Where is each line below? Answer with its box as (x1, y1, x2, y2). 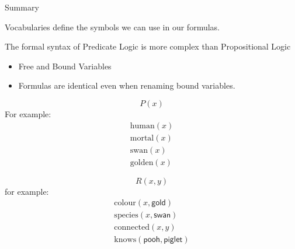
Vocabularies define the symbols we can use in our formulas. (5, 20, 220, 33)
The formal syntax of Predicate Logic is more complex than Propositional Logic (5, 40, 291, 52)
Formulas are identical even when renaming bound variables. (18, 79, 235, 92)
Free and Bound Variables (18, 59, 112, 72)
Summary (5, 1, 39, 13)
